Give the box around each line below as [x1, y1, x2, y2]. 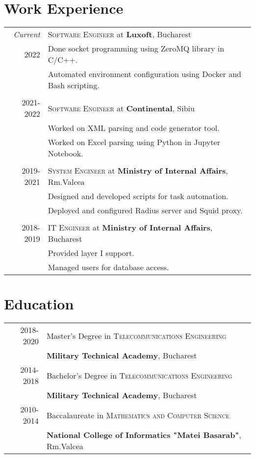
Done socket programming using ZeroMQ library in [48, 43, 225, 54]
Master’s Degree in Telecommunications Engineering [46, 330, 227, 341]
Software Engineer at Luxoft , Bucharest [48, 28, 191, 40]
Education [4, 294, 74, 314]
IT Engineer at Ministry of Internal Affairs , [48, 222, 213, 233]
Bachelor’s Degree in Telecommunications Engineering [46, 369, 232, 381]
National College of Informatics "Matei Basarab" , [46, 429, 241, 441]
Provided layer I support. [48, 247, 134, 259]
